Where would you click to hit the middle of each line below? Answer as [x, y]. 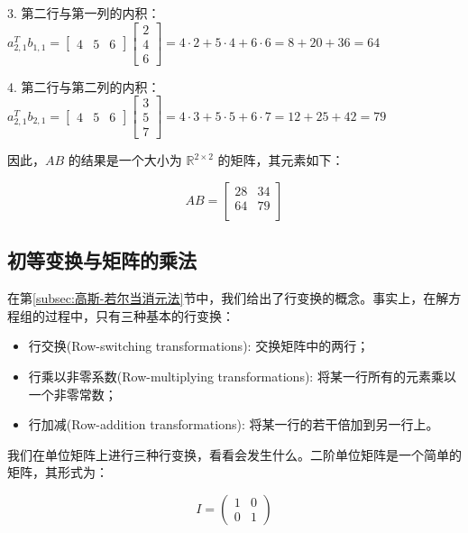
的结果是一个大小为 [125, 160]
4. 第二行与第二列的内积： [84, 86]
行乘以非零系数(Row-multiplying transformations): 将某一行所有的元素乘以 [242, 376]
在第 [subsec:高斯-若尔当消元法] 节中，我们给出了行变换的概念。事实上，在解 [228, 298]
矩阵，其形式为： [58, 472]
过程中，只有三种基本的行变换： [139, 315]
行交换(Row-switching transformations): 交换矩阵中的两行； [199, 346]
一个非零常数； [73, 394]
